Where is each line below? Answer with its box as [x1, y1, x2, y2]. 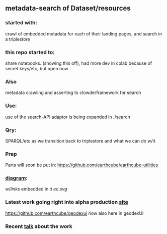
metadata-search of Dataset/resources [5, 4, 131, 13]
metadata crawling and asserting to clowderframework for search [5, 89, 141, 96]
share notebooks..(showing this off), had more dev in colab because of [5, 60, 152, 66]
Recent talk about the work [5, 222, 72, 229]
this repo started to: [5, 49, 55, 56]
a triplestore [5, 36, 30, 42]
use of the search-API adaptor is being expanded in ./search [5, 114, 131, 120]
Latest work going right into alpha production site [5, 199, 128, 206]
